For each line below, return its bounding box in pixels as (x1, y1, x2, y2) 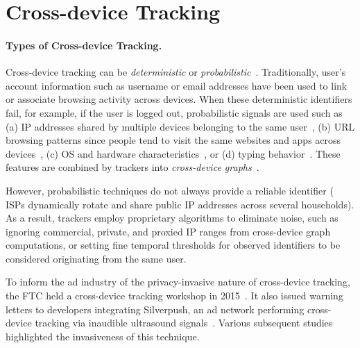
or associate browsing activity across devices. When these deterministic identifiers (6, 92, 352, 106)
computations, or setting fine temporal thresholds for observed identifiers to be (6, 238, 341, 252)
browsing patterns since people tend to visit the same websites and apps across (6, 133, 341, 147)
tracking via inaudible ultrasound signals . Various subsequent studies (35, 315, 333, 330)
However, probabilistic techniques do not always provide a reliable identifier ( (6, 183, 334, 197)
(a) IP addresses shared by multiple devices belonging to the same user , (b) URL (6, 119, 355, 133)
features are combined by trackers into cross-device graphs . (6, 160, 259, 174)
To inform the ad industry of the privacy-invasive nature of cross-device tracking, (6, 274, 350, 289)
